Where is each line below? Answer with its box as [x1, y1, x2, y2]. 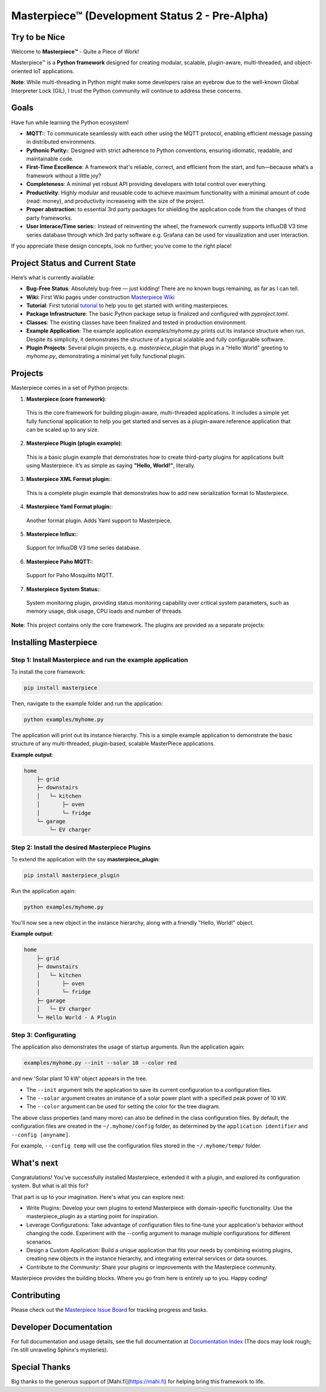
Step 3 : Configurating [11, 1030, 77, 1039]
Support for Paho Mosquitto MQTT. [26, 572, 114, 579]
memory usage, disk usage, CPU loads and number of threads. [26, 607, 184, 615]
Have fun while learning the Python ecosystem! [11, 118, 129, 126]
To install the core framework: [11, 668, 86, 675]
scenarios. [26, 1238, 53, 1245]
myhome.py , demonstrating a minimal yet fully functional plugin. [26, 353, 186, 360]
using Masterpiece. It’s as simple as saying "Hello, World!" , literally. [26, 462, 196, 469]
